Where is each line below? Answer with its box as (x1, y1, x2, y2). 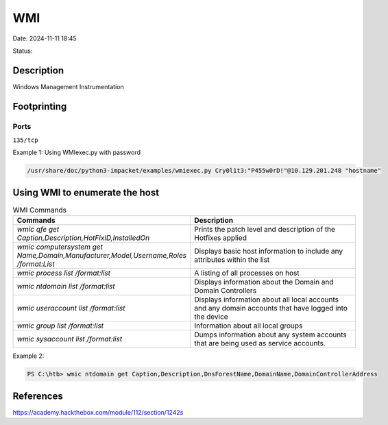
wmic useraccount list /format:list (16, 304, 125, 313)
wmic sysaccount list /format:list (16, 335, 123, 344)
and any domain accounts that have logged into (194, 304, 348, 313)
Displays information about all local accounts (194, 295, 339, 304)
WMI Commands (12, 206, 67, 215)
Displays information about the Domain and (194, 278, 334, 287)
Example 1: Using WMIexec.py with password (12, 148, 141, 157)
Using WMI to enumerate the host (12, 186, 160, 198)
